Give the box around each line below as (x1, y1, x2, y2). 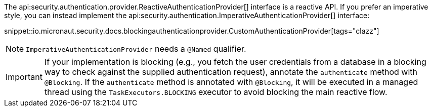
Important (6, 72, 42, 82)
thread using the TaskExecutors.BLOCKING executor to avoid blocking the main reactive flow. (44, 87, 387, 97)
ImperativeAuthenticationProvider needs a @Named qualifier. (26, 44, 246, 54)
